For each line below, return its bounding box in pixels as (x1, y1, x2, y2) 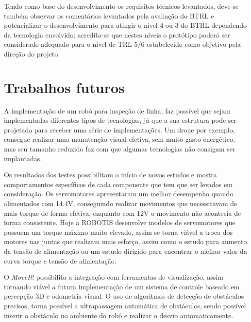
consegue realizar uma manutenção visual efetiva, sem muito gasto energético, (4, 134, 235, 144)
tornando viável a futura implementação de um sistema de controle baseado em (4, 281, 240, 291)
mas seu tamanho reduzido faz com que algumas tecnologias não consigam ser (4, 144, 235, 154)
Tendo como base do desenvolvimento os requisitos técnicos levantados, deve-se (4, 1, 239, 11)
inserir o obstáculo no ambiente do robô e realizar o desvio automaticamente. (4, 310, 234, 320)
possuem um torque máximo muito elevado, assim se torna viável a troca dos (4, 227, 233, 237)
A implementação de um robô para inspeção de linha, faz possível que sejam (4, 105, 231, 115)
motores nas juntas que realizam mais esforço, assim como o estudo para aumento (4, 236, 247, 246)
